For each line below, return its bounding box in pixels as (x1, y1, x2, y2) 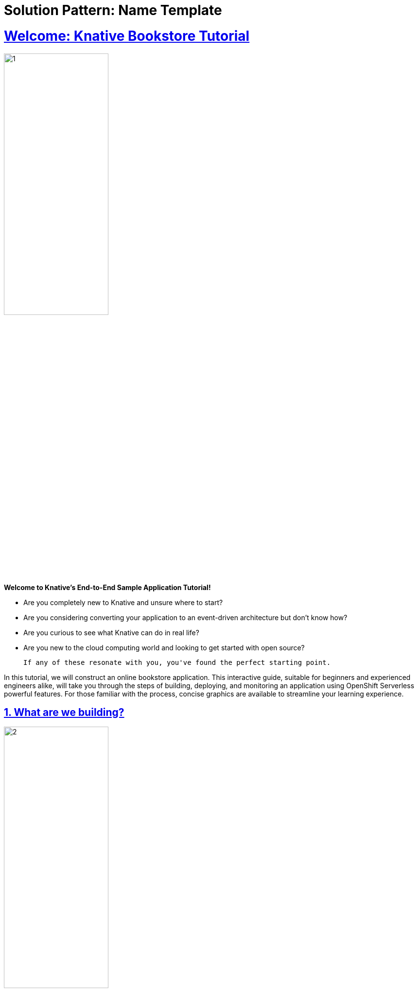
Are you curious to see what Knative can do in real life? (23, 628, 199, 637)
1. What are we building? (4, 706, 124, 718)
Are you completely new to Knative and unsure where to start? (23, 598, 223, 607)
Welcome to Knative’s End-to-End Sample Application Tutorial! (4, 583, 211, 592)
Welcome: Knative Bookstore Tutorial (4, 27, 250, 44)
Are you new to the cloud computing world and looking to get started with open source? (23, 643, 305, 652)
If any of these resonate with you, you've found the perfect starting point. (23, 658, 331, 666)
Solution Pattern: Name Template (4, 2, 222, 18)
